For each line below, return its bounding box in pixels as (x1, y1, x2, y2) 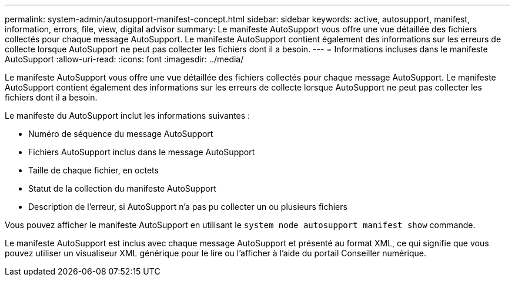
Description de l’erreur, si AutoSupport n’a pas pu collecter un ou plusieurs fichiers (28, 202, 347, 212)
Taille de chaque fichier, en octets (28, 165, 159, 175)
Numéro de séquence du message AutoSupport (28, 129, 213, 139)
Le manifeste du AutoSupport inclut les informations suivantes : (5, 111, 250, 121)
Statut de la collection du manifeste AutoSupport (28, 183, 216, 193)
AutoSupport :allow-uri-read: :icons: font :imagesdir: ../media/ (5, 54, 244, 64)
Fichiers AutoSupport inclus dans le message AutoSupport (28, 147, 255, 157)
